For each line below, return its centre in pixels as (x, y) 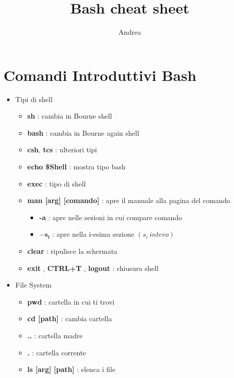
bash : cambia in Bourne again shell (83, 132)
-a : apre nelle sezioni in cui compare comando (111, 217)
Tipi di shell (34, 99)
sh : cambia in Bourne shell (70, 116)
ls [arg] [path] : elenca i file (71, 369)
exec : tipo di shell (57, 183)
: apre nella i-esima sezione (93, 234)
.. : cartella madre (55, 335)
